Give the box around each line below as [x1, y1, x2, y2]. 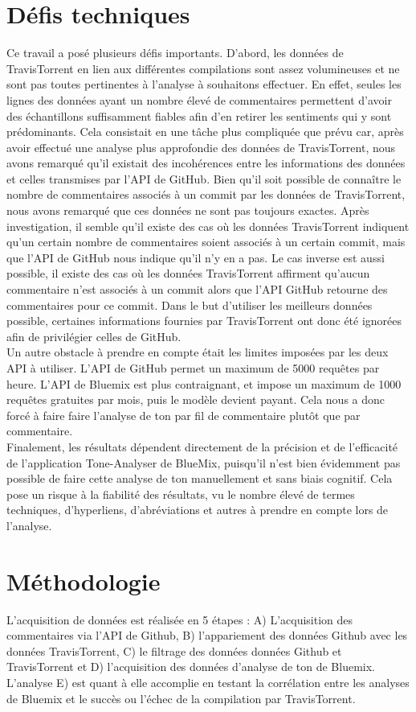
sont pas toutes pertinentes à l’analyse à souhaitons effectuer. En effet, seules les [6, 76, 402, 93]
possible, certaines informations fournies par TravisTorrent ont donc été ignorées [6, 312, 402, 329]
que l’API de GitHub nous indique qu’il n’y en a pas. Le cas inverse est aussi [6, 249, 385, 265]
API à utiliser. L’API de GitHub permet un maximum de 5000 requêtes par [6, 360, 380, 376]
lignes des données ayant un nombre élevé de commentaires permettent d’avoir [6, 91, 392, 108]
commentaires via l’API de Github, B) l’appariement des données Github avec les [6, 627, 408, 644]
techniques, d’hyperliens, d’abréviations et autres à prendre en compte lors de [6, 501, 389, 518]
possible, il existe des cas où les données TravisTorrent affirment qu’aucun [6, 265, 370, 282]
